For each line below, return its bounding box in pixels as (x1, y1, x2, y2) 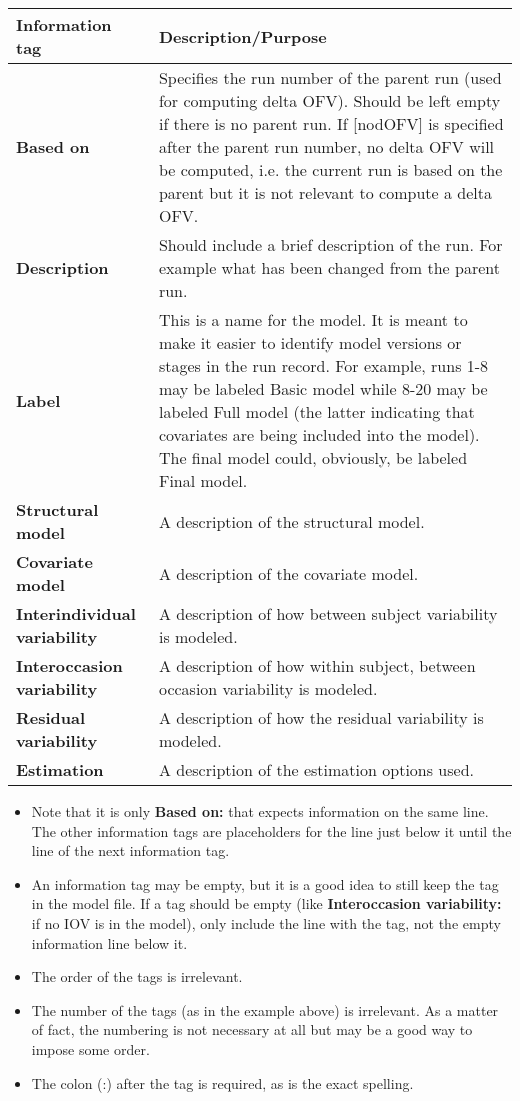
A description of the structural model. (158, 509, 425, 533)
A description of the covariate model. (158, 561, 419, 585)
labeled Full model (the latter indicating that (158, 400, 475, 423)
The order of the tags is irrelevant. (31, 966, 243, 987)
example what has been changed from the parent (158, 256, 500, 279)
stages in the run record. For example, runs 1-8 (158, 354, 489, 377)
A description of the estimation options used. (158, 758, 475, 781)
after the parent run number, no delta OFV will (158, 135, 495, 158)
